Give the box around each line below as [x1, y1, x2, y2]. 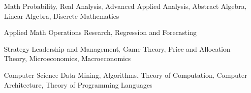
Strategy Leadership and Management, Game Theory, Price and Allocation [4, 43, 231, 54]
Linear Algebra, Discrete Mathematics [4, 10, 119, 21]
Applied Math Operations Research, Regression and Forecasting [4, 27, 197, 37]
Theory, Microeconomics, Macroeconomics [4, 53, 131, 63]
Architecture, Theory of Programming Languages [4, 79, 153, 90]
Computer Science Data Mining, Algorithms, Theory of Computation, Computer [4, 69, 247, 80]
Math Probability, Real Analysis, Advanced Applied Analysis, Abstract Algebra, [4, 1, 247, 11]
